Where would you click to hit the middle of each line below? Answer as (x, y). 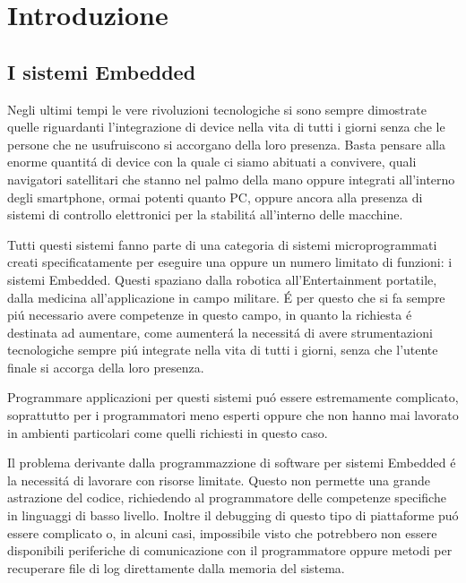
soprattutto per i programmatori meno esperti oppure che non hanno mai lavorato (233, 415)
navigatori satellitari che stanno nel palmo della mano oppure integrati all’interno (231, 179)
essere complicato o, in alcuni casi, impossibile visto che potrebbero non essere (222, 532)
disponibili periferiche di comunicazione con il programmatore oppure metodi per (230, 550)
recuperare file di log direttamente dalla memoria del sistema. (176, 567)
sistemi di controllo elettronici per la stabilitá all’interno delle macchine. (205, 214)
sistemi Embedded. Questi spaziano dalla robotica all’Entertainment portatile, (222, 279)
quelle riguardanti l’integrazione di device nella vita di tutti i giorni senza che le (226, 127)
